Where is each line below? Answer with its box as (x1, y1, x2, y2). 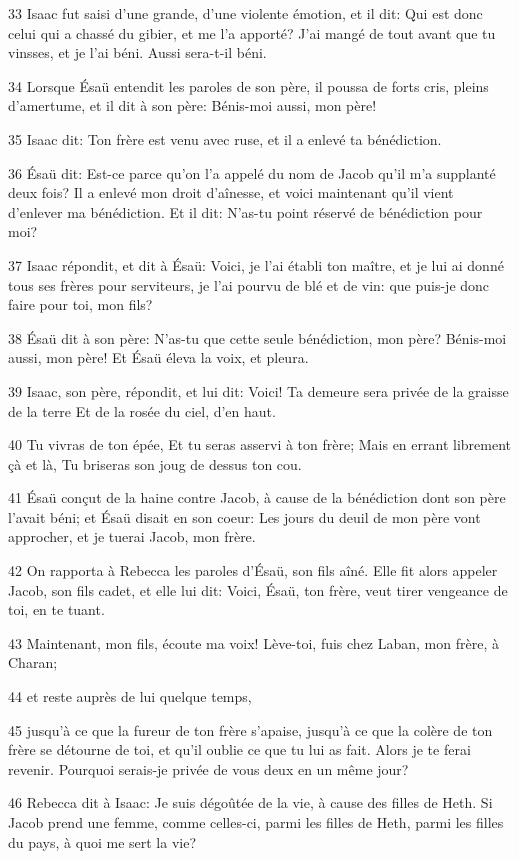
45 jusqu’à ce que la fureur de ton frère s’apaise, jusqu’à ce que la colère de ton (8, 719, 493, 740)
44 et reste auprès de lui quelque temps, (8, 686, 252, 707)
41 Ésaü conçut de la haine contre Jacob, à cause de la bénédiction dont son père (8, 487, 506, 508)
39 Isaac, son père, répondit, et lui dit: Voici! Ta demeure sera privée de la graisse (8, 380, 509, 401)
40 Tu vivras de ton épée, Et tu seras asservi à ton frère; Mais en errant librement (8, 434, 511, 455)
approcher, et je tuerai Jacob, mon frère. (8, 526, 256, 547)
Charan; (8, 652, 58, 673)
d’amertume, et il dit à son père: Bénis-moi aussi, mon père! (8, 95, 377, 116)
